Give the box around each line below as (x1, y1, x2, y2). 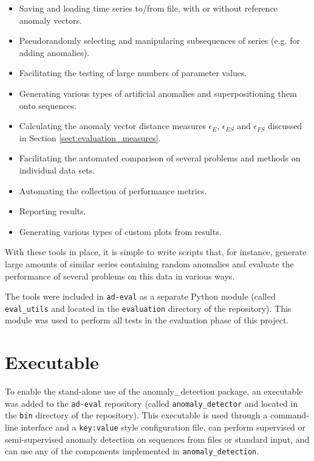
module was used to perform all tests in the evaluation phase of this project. (5, 314, 289, 326)
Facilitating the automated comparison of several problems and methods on (19, 152, 301, 164)
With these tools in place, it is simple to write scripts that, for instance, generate (5, 245, 307, 258)
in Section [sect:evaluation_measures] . (19, 131, 161, 144)
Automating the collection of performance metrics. (19, 184, 207, 197)
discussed (267, 119, 302, 132)
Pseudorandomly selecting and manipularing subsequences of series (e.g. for (19, 34, 300, 47)
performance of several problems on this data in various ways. (5, 269, 235, 282)
